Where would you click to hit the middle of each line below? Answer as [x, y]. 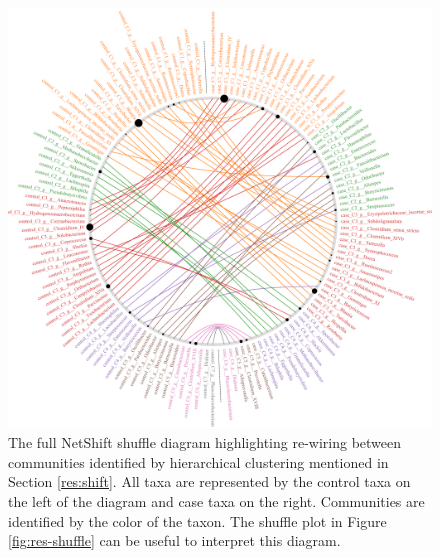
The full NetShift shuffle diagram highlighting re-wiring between [205, 442]
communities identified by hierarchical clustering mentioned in [198, 461]
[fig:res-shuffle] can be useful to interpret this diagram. [174, 540]
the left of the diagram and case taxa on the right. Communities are [216, 501]
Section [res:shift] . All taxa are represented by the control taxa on [209, 481]
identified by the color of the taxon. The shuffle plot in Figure [197, 520]
